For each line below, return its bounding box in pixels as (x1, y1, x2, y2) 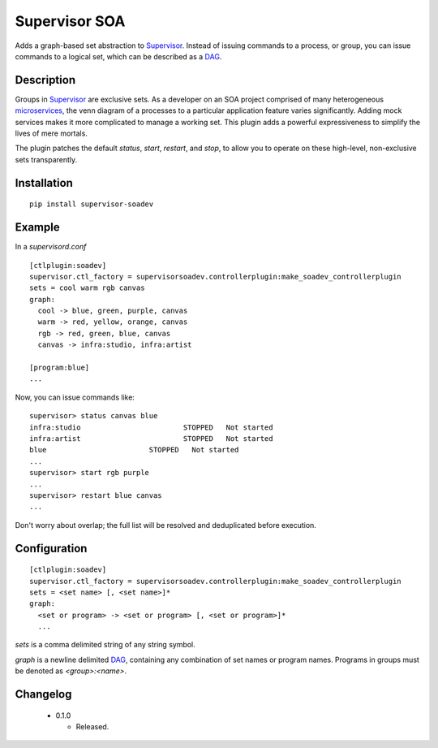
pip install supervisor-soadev (29, 200, 154, 209)
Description (15, 73, 76, 87)
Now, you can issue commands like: (15, 392, 135, 402)
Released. (75, 722, 109, 732)
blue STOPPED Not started (29, 445, 239, 455)
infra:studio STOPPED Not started (29, 422, 273, 432)
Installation (15, 175, 73, 190)
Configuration (15, 541, 88, 556)
